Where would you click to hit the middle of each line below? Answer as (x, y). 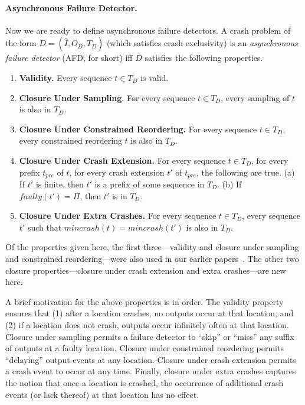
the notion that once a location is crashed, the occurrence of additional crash (145, 382)
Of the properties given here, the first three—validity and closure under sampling (152, 247)
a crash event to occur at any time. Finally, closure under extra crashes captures (151, 371)
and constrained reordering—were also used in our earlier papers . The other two (152, 258)
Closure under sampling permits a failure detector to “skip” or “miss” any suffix (150, 336)
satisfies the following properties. (204, 58)
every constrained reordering (70, 140)
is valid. (155, 77)
